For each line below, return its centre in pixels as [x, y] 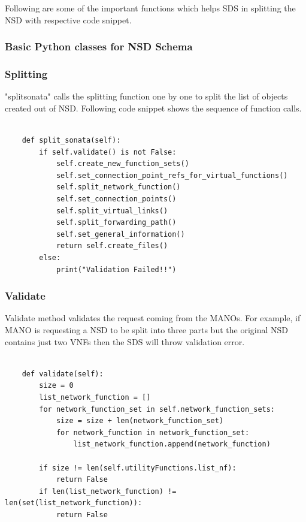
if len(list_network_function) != [108, 491]
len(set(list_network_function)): [74, 503]
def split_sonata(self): [71, 141]
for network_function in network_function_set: [153, 432]
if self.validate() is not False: [108, 152]
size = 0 [56, 386]
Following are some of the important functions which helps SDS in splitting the [150, 8]
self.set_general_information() [120, 234]
